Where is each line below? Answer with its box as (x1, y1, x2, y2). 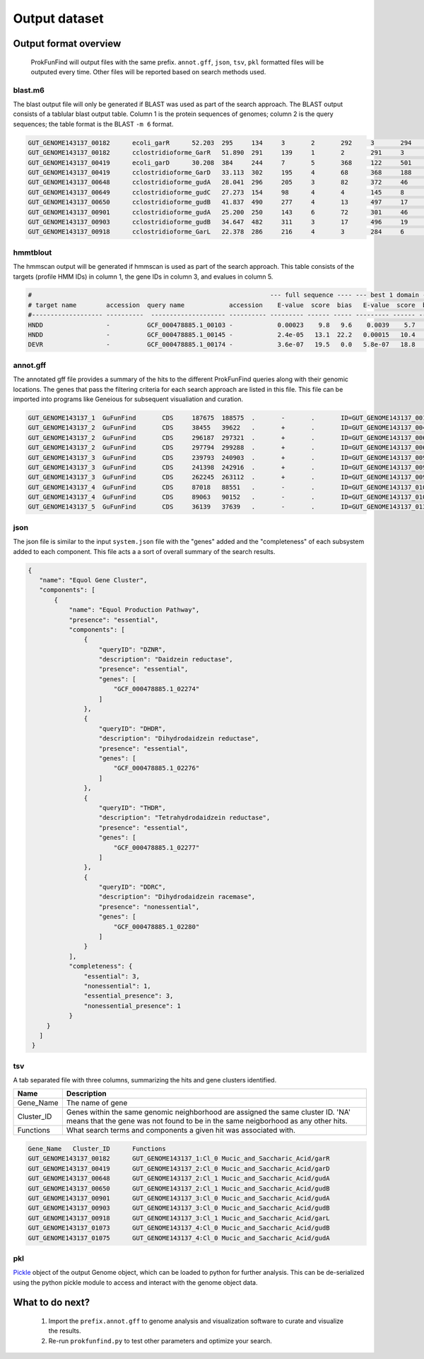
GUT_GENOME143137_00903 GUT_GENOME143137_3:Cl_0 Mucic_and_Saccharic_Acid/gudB (28, 1204, 330, 1213)
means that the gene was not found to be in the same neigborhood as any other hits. (66, 1116, 348, 1126)
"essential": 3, (83, 972, 141, 980)
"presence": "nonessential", (98, 903, 200, 910)
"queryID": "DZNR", (98, 645, 166, 654)
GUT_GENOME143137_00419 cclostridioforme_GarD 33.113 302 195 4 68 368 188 (28, 168, 412, 177)
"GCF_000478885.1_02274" (113, 685, 200, 693)
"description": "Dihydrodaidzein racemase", (98, 893, 256, 901)
